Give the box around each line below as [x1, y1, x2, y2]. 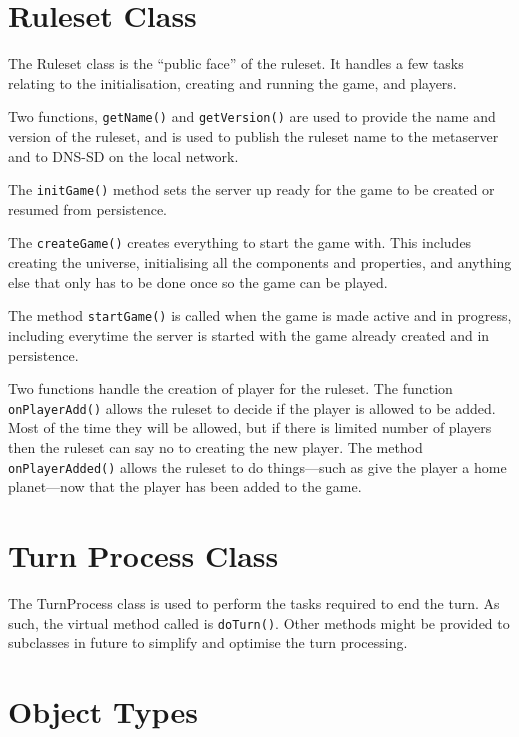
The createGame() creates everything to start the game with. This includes [8, 232, 472, 253]
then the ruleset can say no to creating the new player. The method [8, 436, 423, 457]
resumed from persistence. [8, 198, 167, 219]
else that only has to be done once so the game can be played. [8, 271, 388, 292]
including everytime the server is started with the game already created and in [8, 324, 490, 345]
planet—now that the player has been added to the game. [8, 476, 362, 497]
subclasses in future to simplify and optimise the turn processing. [8, 632, 408, 653]
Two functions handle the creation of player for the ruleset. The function [8, 378, 453, 399]
